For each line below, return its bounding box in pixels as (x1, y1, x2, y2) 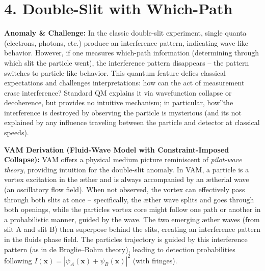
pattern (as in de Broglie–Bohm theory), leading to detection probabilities (4, 244, 235, 254)
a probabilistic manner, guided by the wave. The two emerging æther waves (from (4, 214, 260, 224)
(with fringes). (132, 255, 177, 265)
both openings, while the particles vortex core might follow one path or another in (4, 204, 261, 215)
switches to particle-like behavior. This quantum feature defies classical (4, 67, 226, 78)
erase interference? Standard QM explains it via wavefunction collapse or (4, 87, 232, 98)
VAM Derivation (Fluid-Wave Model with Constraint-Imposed (4, 144, 229, 155)
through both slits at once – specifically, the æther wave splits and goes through (4, 194, 254, 204)
